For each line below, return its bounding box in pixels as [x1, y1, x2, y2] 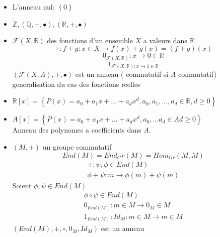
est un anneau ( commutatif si [75, 69, 169, 79]
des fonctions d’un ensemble [47, 35, 133, 45]
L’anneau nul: [12, 2, 55, 12]
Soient [12, 180, 32, 190]
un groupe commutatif [42, 142, 112, 152]
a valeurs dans [143, 35, 187, 45]
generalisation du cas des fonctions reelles [12, 78, 140, 89]
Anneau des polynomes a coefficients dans [12, 125, 141, 135]
